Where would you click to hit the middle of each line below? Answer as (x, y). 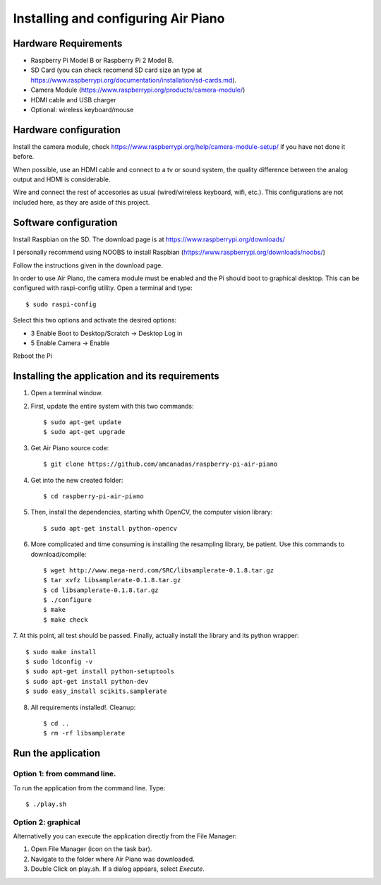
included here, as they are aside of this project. (81, 202)
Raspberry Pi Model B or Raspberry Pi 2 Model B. (102, 61)
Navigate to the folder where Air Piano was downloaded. (113, 859)
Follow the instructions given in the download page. (88, 265)
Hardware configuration (67, 130)
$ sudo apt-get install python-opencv (110, 528)
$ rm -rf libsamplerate (84, 733)
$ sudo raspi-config (61, 304)
